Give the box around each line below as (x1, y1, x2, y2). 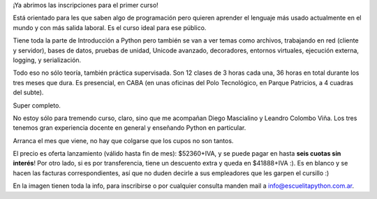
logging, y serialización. (13, 56, 82, 64)
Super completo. (13, 101, 61, 110)
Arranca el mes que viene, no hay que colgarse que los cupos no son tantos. (13, 136, 234, 145)
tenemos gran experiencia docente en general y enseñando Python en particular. (13, 124, 246, 132)
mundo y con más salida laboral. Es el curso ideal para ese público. (13, 23, 207, 31)
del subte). (13, 88, 44, 97)
